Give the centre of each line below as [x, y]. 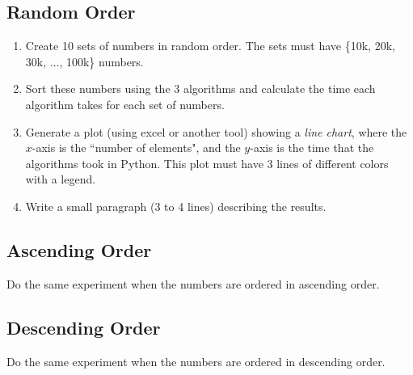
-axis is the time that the [312, 147]
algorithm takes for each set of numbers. [125, 104]
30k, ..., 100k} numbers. [84, 61]
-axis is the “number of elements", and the [136, 147]
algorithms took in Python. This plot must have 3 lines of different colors [207, 163]
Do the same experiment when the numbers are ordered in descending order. [196, 361]
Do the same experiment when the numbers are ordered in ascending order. [193, 283]
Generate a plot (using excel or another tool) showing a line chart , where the [216, 131]
